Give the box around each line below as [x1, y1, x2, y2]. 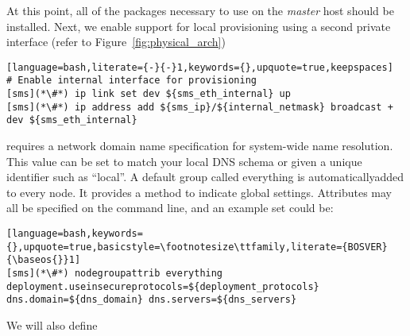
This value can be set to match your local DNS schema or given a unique [6, 153, 362, 169]
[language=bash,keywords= [6, 228, 143, 240]
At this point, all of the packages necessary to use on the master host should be [6, 2, 394, 18]
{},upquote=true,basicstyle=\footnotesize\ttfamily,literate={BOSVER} [6, 241, 388, 253]
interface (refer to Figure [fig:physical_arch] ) [6, 33, 226, 50]
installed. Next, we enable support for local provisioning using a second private [6, 17, 391, 34]
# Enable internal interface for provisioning [6, 75, 257, 87]
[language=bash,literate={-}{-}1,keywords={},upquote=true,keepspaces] [6, 61, 393, 73]
